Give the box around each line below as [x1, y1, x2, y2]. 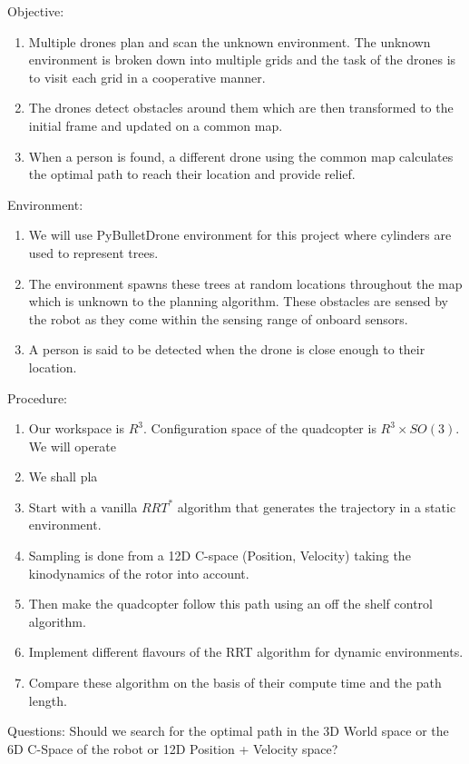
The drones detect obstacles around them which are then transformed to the [28, 98, 454, 117]
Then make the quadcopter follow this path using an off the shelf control [28, 594, 433, 613]
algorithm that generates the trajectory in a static [177, 497, 456, 516]
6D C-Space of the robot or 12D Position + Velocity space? [7, 739, 338, 758]
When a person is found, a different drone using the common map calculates [28, 146, 454, 165]
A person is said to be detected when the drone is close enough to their [28, 340, 425, 359]
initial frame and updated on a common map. [28, 115, 283, 134]
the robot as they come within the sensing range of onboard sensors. [28, 309, 408, 328]
